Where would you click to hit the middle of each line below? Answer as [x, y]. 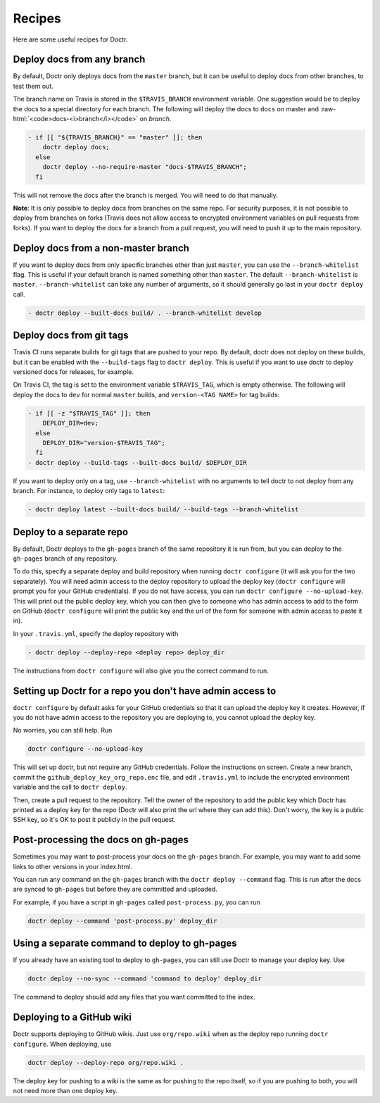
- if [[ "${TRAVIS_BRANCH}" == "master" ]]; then [115, 137]
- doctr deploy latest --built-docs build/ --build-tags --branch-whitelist [163, 510]
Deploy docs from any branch [79, 60]
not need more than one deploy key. [65, 1090]
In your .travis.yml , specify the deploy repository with [96, 633]
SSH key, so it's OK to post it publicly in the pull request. [94, 820]
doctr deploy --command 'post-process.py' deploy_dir [122, 921]
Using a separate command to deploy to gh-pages [125, 943]
